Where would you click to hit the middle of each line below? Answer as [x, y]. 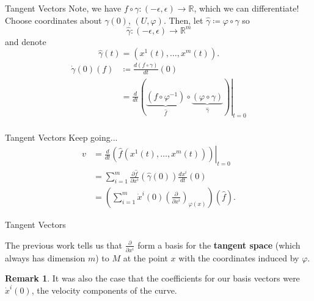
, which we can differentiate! [246, 8]
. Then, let [183, 20]
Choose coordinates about [53, 20]
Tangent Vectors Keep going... [61, 137]
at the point [145, 257]
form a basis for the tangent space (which [219, 245]
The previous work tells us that [64, 245]
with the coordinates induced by [239, 257]
